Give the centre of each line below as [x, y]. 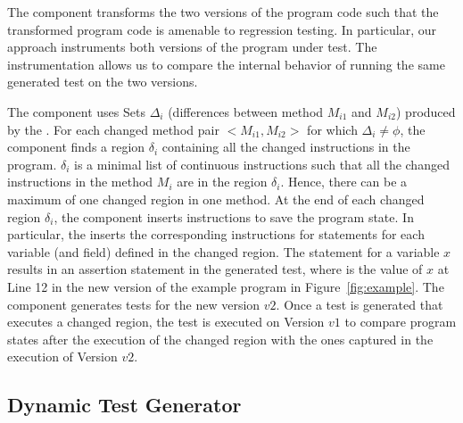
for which [332, 129]
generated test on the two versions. [103, 82]
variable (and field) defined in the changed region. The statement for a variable [223, 251]
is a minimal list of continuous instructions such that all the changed [262, 164]
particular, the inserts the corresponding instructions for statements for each [216, 234]
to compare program [401, 322]
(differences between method [246, 111]
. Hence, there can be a [344, 182]
